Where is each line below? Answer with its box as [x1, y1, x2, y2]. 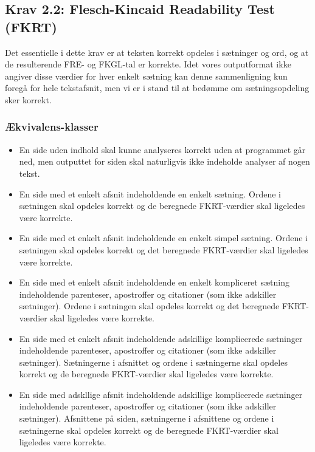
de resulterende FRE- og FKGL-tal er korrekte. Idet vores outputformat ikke [5, 58, 291, 70]
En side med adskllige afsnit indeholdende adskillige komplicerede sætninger [19, 388, 303, 400]
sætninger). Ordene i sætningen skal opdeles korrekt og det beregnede [19, 300, 280, 312]
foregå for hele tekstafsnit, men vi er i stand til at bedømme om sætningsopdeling [5, 81, 310, 94]
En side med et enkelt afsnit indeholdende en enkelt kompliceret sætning [19, 276, 289, 289]
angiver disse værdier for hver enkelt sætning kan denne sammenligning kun [5, 69, 288, 82]
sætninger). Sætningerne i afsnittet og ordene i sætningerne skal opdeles [19, 355, 288, 368]
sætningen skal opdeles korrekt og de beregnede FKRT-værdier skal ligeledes [19, 199, 305, 212]
